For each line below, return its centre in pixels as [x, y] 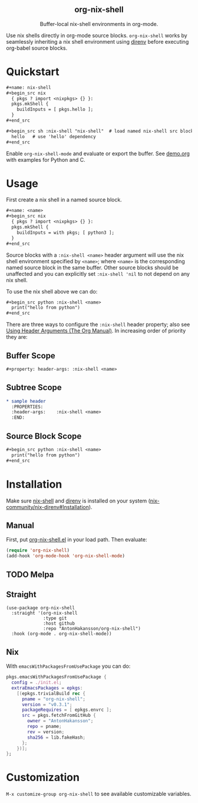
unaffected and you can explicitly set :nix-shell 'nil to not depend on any [98, 273]
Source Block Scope [44, 436]
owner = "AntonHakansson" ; [60, 721]
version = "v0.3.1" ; [47, 704]
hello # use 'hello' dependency [54, 136]
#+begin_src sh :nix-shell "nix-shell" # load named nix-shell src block [100, 131]
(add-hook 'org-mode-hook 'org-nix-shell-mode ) [66, 556]
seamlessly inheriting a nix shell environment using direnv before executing [98, 41]
